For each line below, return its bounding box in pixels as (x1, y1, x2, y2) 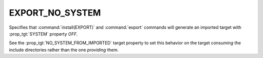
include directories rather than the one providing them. (9, 47, 119, 53)
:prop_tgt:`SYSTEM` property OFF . (9, 31, 78, 37)
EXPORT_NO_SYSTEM (9, 7, 101, 18)
